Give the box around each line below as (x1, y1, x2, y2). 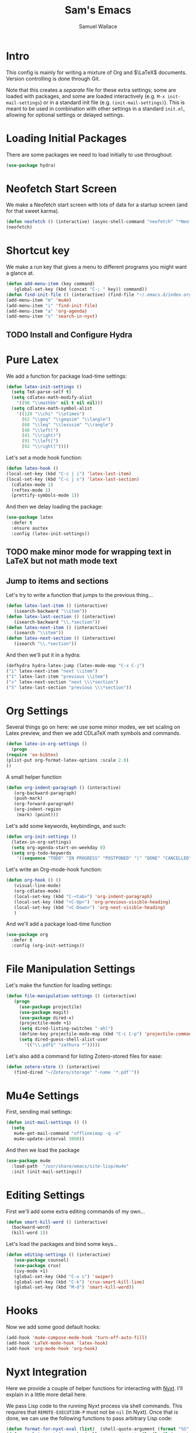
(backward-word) (11, 1224, 51, 1231)
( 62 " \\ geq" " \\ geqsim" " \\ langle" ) (21, 416, 111, 422)
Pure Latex (6, 353, 60, 366)
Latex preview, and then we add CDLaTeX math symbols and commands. (6, 730, 181, 737)
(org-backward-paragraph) (13, 790, 77, 796)
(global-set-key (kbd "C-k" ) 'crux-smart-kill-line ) (13, 1279, 145, 1285)
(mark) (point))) (16, 812, 59, 818)
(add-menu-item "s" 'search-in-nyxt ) (6, 313, 98, 319)
